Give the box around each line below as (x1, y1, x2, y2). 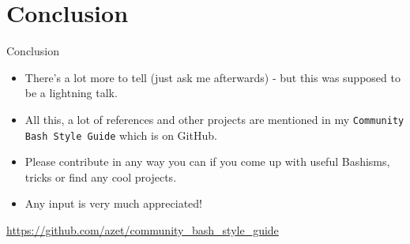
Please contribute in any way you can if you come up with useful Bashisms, (24, 153, 390, 170)
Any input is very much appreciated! (24, 195, 202, 212)
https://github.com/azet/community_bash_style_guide (6, 222, 279, 238)
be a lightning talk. (24, 84, 118, 101)
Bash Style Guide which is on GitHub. (24, 126, 217, 143)
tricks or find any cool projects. (24, 168, 177, 185)
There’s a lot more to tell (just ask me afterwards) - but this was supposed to (24, 69, 401, 85)
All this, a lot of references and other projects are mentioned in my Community (24, 111, 404, 127)
